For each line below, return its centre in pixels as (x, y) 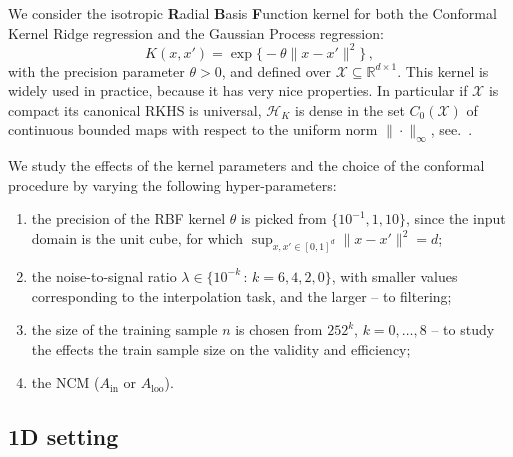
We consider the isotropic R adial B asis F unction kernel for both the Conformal (252, 13)
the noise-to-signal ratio (104, 275)
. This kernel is (443, 70)
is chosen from (279, 329)
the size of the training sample (124, 329)
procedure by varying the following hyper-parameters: (172, 184)
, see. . (451, 129)
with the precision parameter (96, 70)
